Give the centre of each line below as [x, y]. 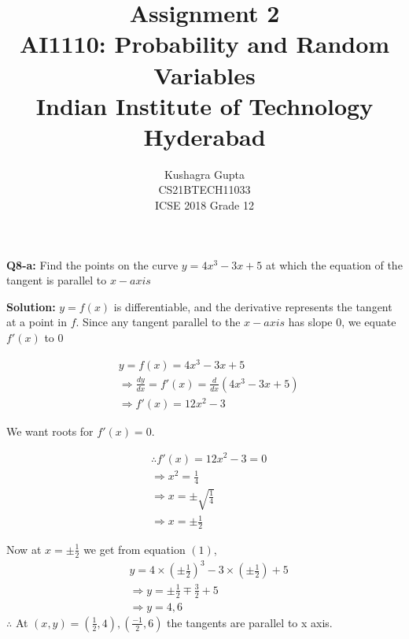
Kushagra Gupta [204, 174]
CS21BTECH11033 [204, 189]
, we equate [369, 322]
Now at [24, 549]
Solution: [31, 306]
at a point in [37, 322]
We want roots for [50, 431]
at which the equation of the [334, 264]
